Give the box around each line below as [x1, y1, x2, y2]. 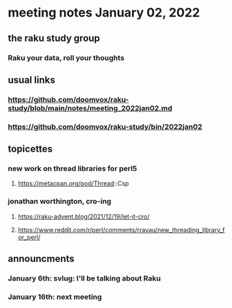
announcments [8, 253, 75, 265]
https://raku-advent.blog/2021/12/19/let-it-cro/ [17, 212, 150, 220]
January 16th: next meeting [8, 291, 102, 301]
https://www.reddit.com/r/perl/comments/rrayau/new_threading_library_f [17, 225, 225, 234]
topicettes [8, 143, 53, 155]
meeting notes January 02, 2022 [8, 5, 200, 21]
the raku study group [8, 32, 101, 44]
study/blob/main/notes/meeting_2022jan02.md [8, 103, 173, 113]
